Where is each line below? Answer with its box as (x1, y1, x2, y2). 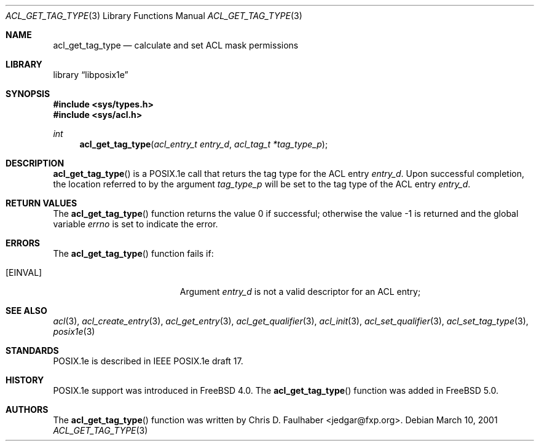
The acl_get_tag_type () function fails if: (53, 248, 214, 259)
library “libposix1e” (53, 69, 128, 80)
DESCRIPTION (6, 158, 65, 168)
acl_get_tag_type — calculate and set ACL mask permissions (53, 40, 299, 50)
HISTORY (6, 375, 44, 385)
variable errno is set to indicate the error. (53, 219, 218, 229)
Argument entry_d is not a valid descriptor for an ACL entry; (179, 286, 421, 297)
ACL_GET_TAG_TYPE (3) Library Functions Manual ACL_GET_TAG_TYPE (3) (6, 10, 302, 21)
